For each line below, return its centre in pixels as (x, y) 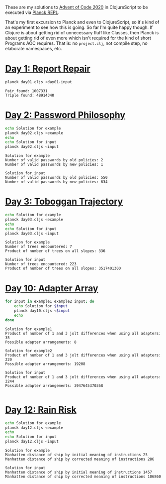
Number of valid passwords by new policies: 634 (56, 182)
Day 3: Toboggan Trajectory (64, 202)
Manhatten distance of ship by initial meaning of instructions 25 (77, 455)
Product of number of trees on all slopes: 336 (55, 251)
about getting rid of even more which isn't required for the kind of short (78, 38)
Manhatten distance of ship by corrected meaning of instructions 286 (80, 459)
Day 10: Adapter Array (52, 288)
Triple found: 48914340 (30, 95)
